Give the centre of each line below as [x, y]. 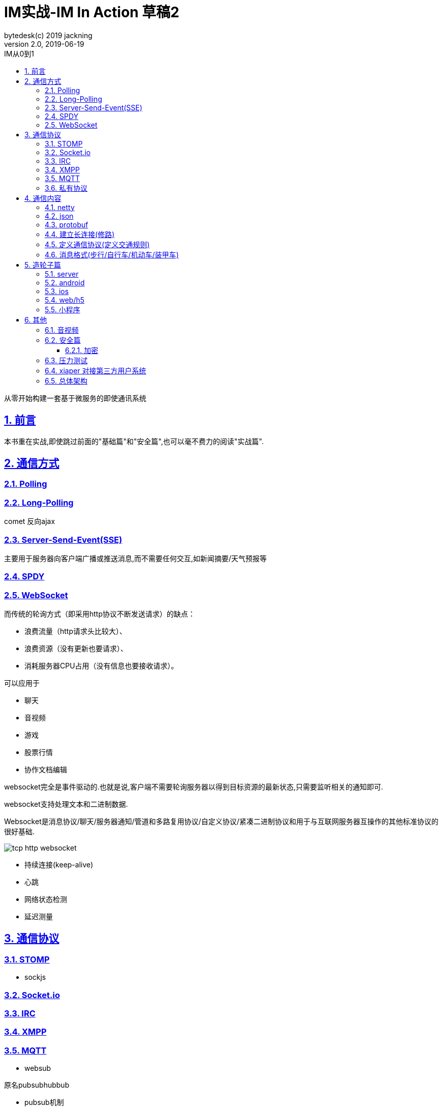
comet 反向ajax [30, 521]
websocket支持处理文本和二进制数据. [66, 804]
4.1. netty [60, 207]
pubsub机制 [44, 1102]
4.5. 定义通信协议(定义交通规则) [97, 244]
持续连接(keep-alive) [59, 865]
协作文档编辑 [46, 770]
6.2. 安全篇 [63, 340]
